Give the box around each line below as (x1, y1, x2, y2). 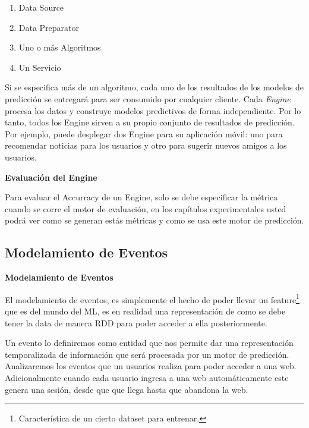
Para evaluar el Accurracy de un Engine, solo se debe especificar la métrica (5, 191, 278, 203)
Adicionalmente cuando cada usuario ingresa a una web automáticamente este (5, 371, 289, 383)
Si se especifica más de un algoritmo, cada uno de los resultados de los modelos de (5, 81, 304, 93)
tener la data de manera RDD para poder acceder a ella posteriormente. (5, 316, 267, 329)
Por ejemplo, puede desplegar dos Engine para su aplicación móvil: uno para (5, 127, 283, 140)
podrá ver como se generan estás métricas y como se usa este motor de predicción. (5, 214, 304, 226)
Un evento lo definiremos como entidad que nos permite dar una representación (5, 336, 294, 349)
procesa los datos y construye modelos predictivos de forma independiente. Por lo (5, 104, 301, 117)
